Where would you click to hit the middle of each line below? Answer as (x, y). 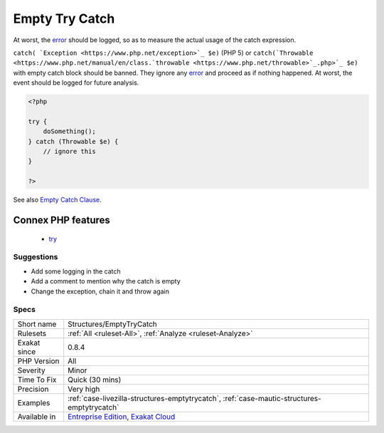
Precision (33, 389)
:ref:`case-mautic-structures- (272, 398)
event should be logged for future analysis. (76, 83)
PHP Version (38, 361)
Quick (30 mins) (95, 380)
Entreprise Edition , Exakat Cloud (122, 417)
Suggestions (36, 257)
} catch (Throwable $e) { (73, 141)
